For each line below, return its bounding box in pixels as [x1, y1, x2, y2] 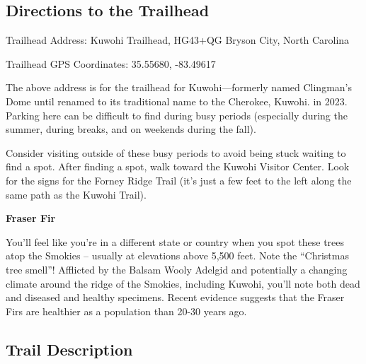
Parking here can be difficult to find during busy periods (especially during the [6, 107, 348, 122]
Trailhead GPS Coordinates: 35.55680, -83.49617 [6, 56, 216, 71]
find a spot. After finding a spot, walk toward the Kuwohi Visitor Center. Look [6, 159, 350, 174]
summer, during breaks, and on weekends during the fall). [6, 122, 256, 136]
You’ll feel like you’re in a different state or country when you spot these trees [6, 234, 345, 249]
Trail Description [6, 338, 133, 360]
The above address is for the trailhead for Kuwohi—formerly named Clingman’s [6, 80, 353, 95]
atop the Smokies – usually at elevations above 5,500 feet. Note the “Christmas [6, 248, 349, 263]
